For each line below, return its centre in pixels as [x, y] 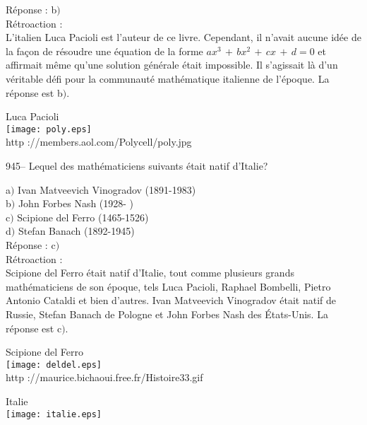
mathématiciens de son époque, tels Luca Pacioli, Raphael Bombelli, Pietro [168, 286]
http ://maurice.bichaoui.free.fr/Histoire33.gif [104, 377]
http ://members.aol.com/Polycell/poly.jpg [99, 142]
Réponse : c [31, 244]
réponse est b [34, 92]
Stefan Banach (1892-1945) [76, 231]
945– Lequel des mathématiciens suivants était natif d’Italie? [137, 165]
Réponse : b [31, 9]
